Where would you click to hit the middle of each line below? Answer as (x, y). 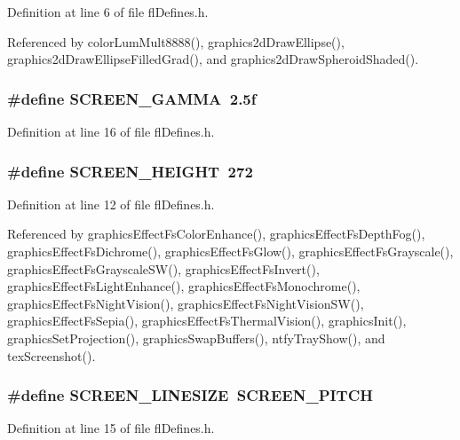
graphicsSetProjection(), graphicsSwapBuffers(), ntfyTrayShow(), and (196, 338)
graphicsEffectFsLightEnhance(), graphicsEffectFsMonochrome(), (184, 286)
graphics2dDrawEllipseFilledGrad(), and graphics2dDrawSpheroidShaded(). (213, 59)
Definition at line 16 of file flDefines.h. (111, 131)
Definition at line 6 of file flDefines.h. (108, 12)
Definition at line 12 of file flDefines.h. (111, 204)
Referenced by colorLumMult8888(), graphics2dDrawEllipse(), (176, 41)
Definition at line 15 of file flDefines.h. (111, 428)
